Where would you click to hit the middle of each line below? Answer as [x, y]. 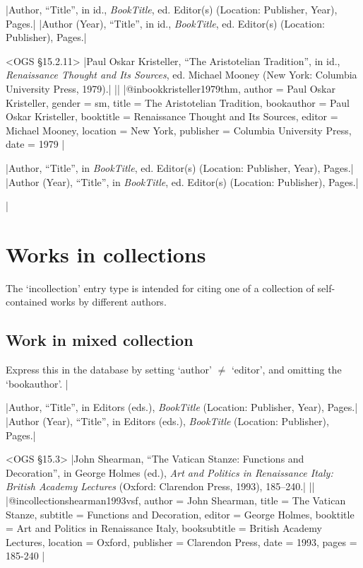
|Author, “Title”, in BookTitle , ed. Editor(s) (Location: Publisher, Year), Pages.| [180, 167]
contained [26, 302]
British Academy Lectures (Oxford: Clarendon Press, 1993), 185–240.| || [160, 486]
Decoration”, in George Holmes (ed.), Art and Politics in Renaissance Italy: [169, 472]
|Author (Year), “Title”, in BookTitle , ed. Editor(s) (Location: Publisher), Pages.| [182, 181]
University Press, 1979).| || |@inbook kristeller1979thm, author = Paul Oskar [171, 88]
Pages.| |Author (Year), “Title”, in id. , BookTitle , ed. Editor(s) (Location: [165, 23]
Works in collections [106, 254]
